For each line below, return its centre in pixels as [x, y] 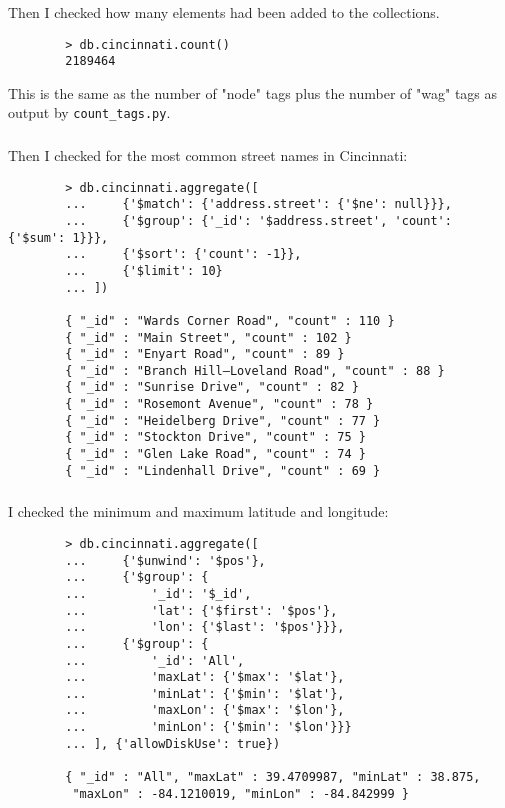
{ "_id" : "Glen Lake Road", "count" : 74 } [215, 454]
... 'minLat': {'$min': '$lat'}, [205, 693]
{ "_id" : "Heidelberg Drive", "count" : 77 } [223, 420]
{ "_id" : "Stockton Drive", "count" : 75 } [215, 437]
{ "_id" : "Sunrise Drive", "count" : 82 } [212, 387]
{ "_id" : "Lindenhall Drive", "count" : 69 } [223, 470]
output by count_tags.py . [89, 112]
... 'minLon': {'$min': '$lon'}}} [208, 727]
